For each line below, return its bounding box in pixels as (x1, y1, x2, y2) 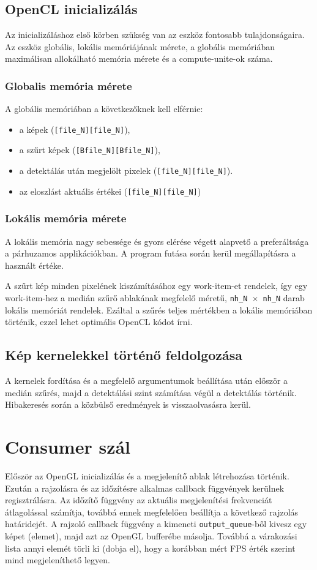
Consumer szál (5, 434, 131, 459)
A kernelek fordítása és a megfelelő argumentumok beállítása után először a (5, 374, 288, 387)
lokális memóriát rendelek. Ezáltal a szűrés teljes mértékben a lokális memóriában (5, 303, 313, 316)
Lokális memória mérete (5, 211, 127, 226)
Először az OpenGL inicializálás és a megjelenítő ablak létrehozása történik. (5, 469, 289, 482)
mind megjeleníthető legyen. (5, 553, 110, 566)
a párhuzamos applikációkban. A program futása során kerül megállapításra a (5, 247, 296, 260)
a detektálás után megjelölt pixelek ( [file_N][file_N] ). (19, 164, 233, 177)
